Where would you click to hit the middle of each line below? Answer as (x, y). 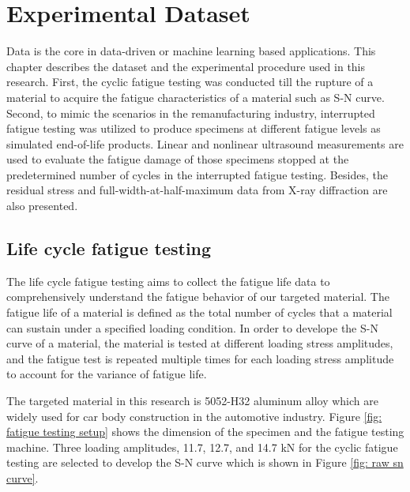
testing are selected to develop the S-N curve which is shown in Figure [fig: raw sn (205, 462)
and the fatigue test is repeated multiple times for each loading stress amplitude (200, 358)
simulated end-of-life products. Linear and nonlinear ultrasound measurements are (205, 143)
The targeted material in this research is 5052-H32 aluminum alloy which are (192, 401)
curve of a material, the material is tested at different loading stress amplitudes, (200, 343)
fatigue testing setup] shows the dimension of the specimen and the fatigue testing (205, 432)
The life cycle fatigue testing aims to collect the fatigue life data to (168, 281)
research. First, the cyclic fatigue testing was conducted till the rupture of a (190, 82)
